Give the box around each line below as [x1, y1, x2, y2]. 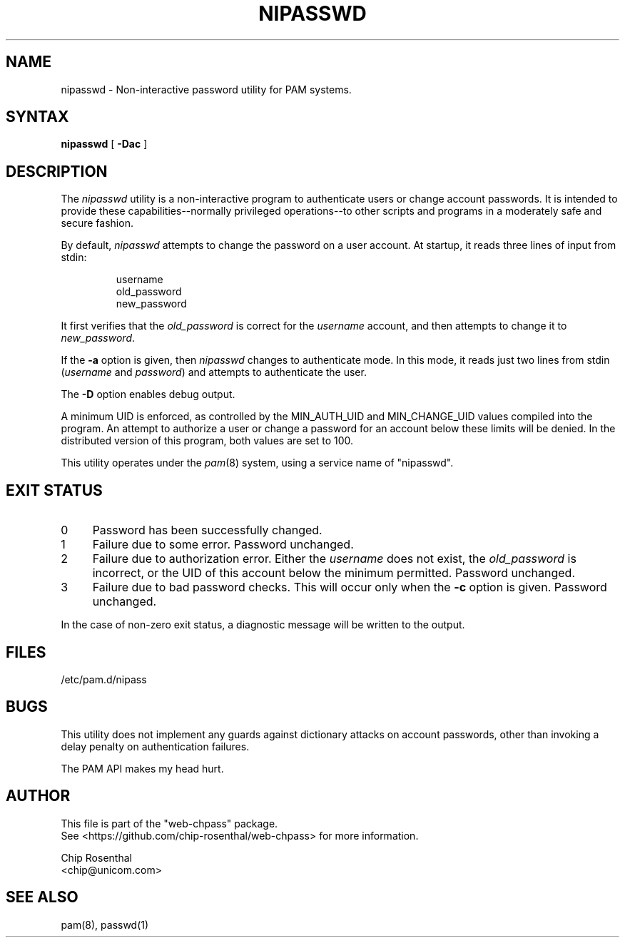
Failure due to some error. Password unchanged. [92, 537, 354, 552]
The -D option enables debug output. [61, 388, 235, 401]
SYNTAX [6, 108, 69, 126]
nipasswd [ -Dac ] [61, 138, 148, 151]
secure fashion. [61, 217, 133, 230]
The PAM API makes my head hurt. [61, 762, 224, 775]
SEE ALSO [6, 888, 78, 907]
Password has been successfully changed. [92, 523, 322, 538]
